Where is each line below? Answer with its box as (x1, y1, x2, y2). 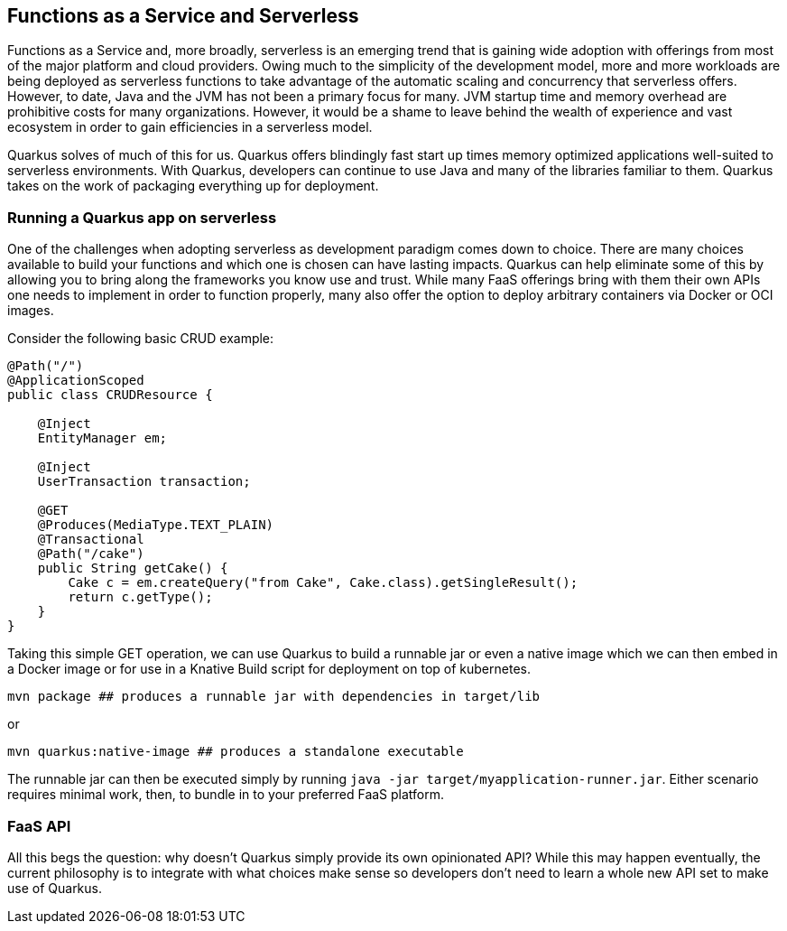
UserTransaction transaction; (37, 474, 251, 489)
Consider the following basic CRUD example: (7, 331, 274, 347)
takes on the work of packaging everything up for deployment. (7, 178, 379, 194)
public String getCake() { (37, 561, 228, 576)
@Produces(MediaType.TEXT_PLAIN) (37, 517, 274, 533)
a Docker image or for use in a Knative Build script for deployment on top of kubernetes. (7, 661, 531, 677)
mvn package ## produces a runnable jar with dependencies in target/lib (7, 689, 541, 704)
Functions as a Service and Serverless (7, 5, 359, 27)
